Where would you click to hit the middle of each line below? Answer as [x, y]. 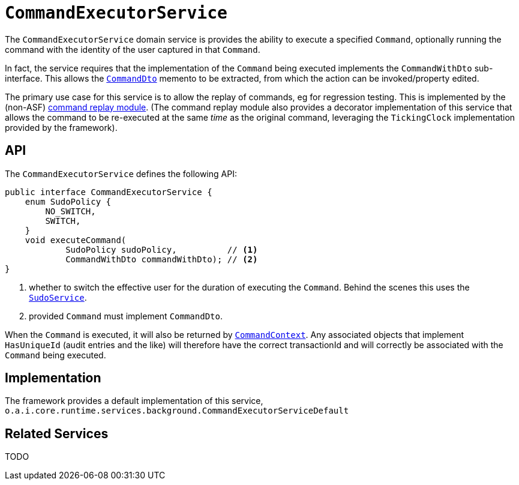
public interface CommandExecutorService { [109, 192]
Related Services [57, 433]
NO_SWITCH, [70, 211]
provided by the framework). [61, 127]
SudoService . [58, 297]
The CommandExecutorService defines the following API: [121, 173]
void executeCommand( [76, 240]
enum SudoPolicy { [68, 201]
